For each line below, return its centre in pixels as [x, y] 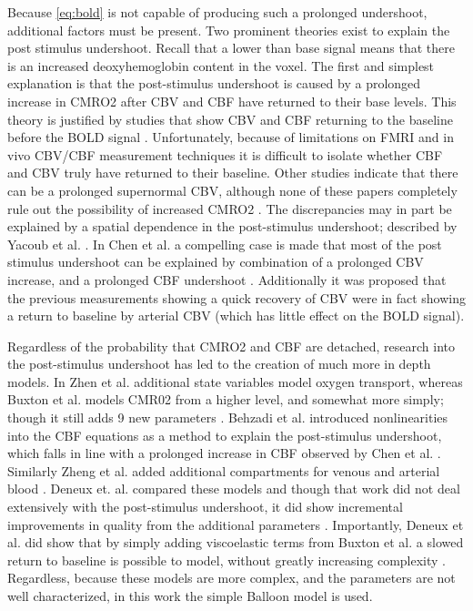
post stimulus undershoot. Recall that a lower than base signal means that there [231, 48]
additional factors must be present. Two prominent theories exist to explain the [229, 30]
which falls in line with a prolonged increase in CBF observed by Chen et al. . [224, 453]
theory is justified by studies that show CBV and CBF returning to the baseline [230, 119]
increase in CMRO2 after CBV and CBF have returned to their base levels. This [232, 101]
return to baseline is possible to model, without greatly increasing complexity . [227, 560]
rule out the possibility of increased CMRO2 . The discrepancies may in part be [230, 208]
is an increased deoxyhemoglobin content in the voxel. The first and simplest [221, 65]
